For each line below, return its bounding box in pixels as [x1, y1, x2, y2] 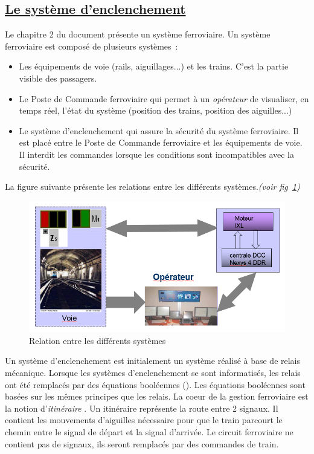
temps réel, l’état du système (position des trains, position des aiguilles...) [19, 104, 292, 117]
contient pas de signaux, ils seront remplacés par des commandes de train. [5, 437, 279, 450]
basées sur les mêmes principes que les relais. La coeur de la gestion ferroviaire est [5, 390, 309, 403]
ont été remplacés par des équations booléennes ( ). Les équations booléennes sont [5, 378, 306, 391]
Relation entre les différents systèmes [29, 334, 166, 346]
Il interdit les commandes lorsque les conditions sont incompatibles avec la [19, 148, 294, 160]
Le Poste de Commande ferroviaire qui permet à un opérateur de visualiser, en [19, 92, 309, 105]
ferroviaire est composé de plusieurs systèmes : [5, 39, 178, 52]
